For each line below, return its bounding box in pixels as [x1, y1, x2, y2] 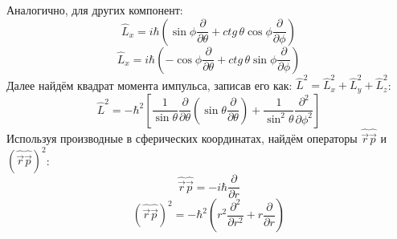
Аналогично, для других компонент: [6, 2, 183, 18]
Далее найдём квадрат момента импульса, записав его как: [6, 76, 293, 93]
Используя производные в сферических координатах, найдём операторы [6, 130, 358, 147]
